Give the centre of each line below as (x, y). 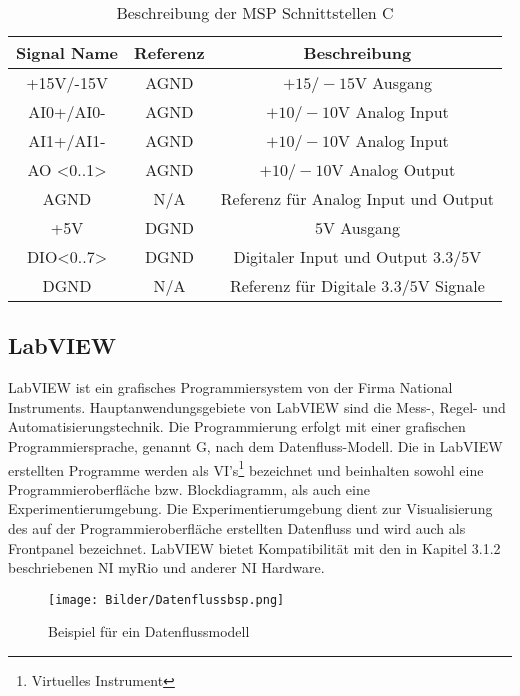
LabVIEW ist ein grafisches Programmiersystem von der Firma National (230, 387)
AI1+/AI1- (67, 140)
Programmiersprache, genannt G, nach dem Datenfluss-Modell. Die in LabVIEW (255, 445)
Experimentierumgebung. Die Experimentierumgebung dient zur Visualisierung (250, 508)
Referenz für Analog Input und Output (357, 198)
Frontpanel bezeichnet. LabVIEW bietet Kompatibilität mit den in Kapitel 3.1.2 (254, 547)
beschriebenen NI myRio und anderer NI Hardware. (166, 567)
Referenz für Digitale (302, 285)
